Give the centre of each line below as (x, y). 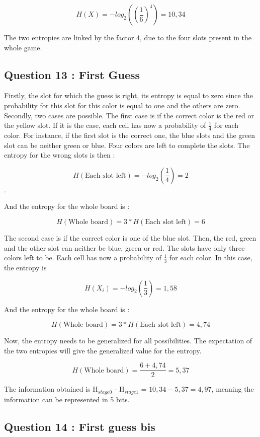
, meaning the (233, 389)
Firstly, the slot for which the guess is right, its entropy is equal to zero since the (128, 95)
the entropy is (25, 267)
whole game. (23, 47)
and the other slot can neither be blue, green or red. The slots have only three (124, 247)
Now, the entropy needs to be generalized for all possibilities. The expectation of (128, 341)
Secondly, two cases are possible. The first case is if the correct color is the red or (129, 115)
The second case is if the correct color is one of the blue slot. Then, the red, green (130, 237)
